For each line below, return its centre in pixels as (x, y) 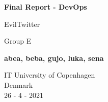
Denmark (19, 84)
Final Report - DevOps (46, 7)
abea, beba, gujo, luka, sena (54, 58)
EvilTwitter (22, 24)
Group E (18, 41)
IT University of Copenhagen (50, 75)
